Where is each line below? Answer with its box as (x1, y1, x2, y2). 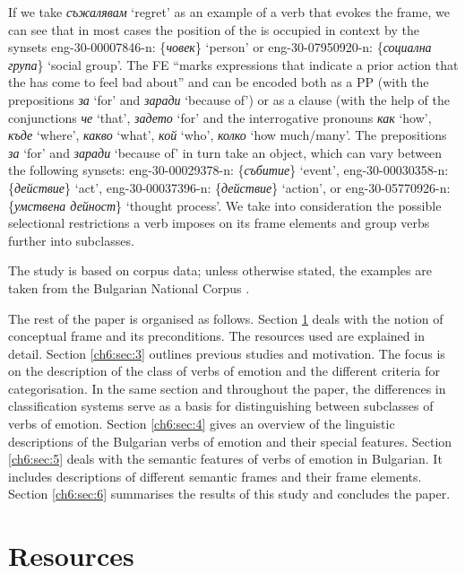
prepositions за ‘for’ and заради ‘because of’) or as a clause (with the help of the (8, 90, 450, 109)
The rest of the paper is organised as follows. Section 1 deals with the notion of (8, 309, 443, 327)
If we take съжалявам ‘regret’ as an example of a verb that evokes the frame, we (8, 3, 450, 21)
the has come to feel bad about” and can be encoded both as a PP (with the (8, 73, 429, 91)
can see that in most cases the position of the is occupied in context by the (8, 20, 419, 39)
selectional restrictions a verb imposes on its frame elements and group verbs (8, 213, 430, 232)
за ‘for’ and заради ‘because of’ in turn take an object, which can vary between (8, 143, 443, 161)
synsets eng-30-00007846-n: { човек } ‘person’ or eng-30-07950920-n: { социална (8, 38, 432, 57)
